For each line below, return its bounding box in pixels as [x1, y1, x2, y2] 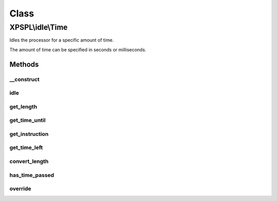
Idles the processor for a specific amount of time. [9, 37, 114, 43]
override [9, 185, 32, 192]
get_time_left [9, 144, 43, 151]
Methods [9, 60, 39, 69]
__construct [9, 76, 40, 83]
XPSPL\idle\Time [9, 23, 68, 32]
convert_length [9, 157, 49, 165]
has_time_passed [9, 171, 54, 178]
